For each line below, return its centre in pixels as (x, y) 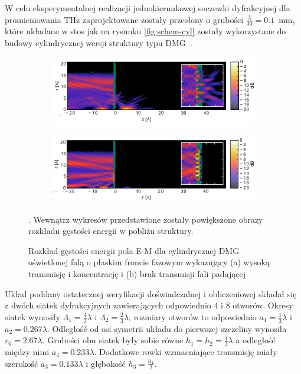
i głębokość (106, 363)
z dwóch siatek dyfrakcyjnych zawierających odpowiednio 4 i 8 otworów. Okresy (149, 305)
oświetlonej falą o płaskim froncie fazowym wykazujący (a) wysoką (149, 262)
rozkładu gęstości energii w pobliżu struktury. (111, 231)
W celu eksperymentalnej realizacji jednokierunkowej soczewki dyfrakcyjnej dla (148, 8)
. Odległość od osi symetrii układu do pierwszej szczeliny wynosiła (167, 328)
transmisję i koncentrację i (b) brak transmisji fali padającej (137, 273)
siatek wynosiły (32, 316)
